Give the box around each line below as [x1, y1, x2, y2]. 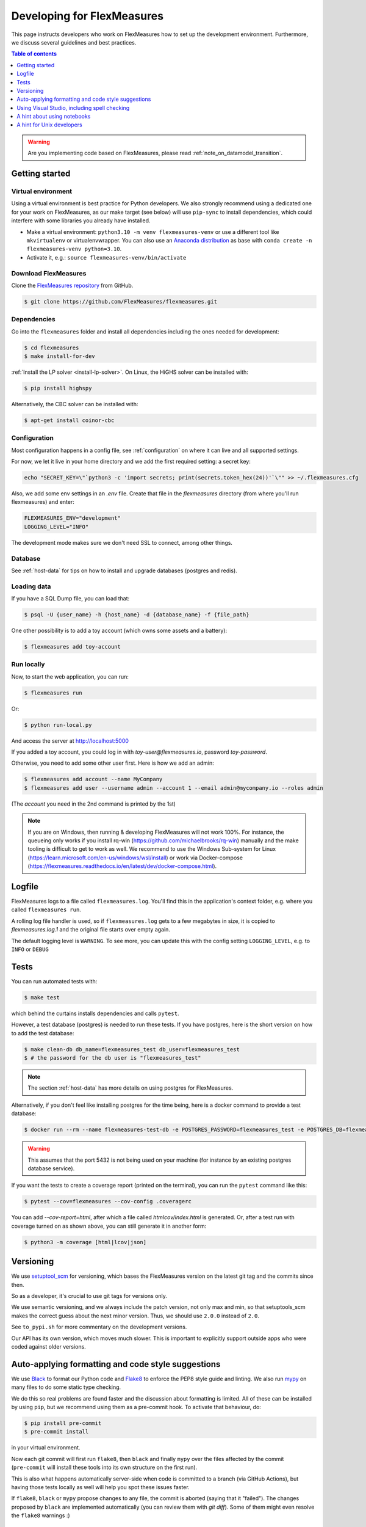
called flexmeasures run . [11, 906, 82, 913]
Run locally [11, 660, 45, 669]
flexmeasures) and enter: [11, 498, 74, 506]
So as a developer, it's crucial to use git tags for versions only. [11, 1292, 168, 1299]
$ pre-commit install [24, 1428, 89, 1435]
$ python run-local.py [24, 721, 92, 728]
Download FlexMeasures [11, 269, 87, 277]
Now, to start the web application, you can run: [11, 672, 129, 680]
